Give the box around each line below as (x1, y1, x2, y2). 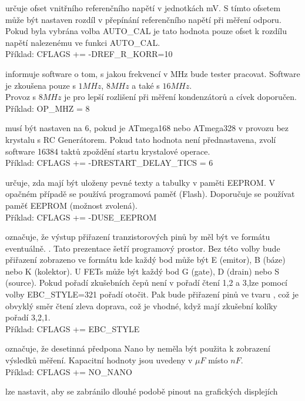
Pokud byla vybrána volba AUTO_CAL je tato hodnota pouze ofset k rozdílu (5, 25, 287, 37)
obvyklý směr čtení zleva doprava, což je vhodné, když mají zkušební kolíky (5, 299, 278, 312)
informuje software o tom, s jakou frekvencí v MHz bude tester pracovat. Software (5, 67, 300, 79)
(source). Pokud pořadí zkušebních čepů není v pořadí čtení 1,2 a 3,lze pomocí (5, 276, 287, 289)
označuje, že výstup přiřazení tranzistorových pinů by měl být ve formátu (5, 230, 270, 243)
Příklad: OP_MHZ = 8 (5, 102, 90, 114)
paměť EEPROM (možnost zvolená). (5, 199, 138, 211)
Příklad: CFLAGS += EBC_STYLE (5, 322, 140, 335)
